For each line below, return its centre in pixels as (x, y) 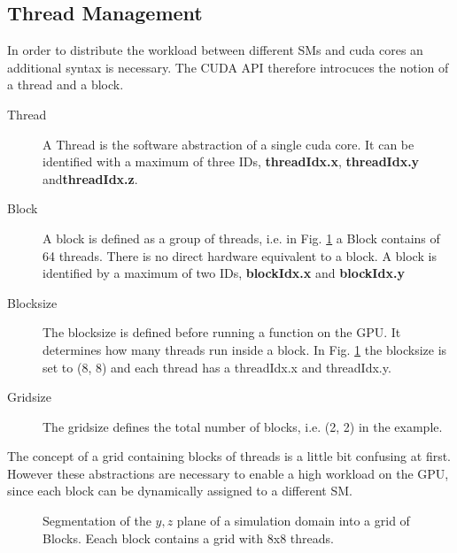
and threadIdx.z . (90, 178)
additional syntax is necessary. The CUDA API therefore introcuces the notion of (228, 67)
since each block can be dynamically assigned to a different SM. (180, 491)
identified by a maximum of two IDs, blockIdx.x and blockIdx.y (224, 273)
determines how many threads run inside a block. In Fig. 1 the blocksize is (245, 349)
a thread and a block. (66, 84)
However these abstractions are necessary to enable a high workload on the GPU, (228, 473)
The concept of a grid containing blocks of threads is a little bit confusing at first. (229, 456)
